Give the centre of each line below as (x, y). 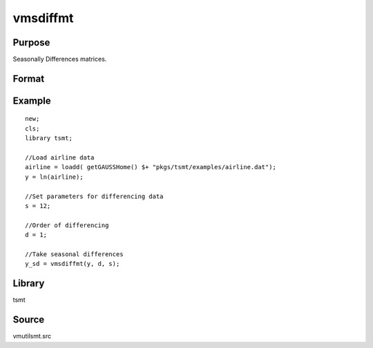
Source (29, 320)
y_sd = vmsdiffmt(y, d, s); (73, 264)
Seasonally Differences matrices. (60, 59)
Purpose (31, 42)
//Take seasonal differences (74, 254)
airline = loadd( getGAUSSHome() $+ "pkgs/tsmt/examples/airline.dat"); (151, 167)
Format (29, 78)
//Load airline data (60, 158)
